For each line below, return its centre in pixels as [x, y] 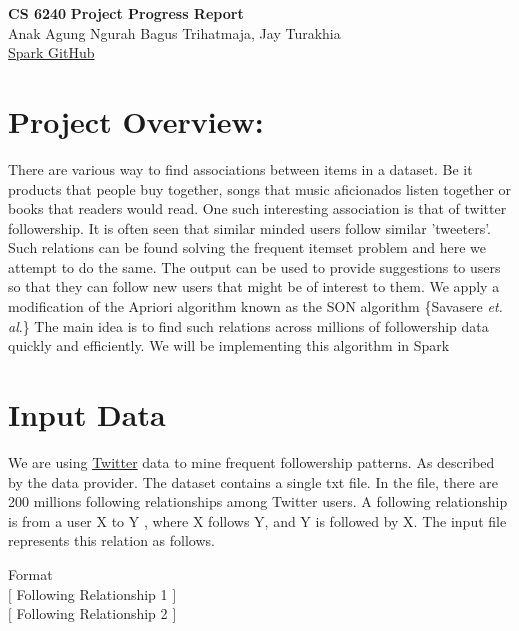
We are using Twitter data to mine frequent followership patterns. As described [251, 461]
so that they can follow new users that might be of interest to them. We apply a [254, 286]
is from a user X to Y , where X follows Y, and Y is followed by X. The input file [257, 520]
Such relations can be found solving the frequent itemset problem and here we [247, 247]
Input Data [87, 414]
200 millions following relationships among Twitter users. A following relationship [258, 501]
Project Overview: [136, 120]
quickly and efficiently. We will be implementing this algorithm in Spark [229, 345]
